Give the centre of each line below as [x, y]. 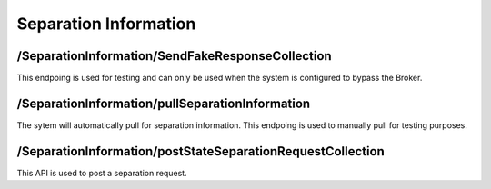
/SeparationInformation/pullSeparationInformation [164, 103]
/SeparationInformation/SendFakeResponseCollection [174, 56]
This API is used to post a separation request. [102, 173]
